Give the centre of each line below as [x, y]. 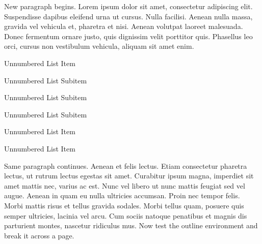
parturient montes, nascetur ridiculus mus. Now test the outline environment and [131, 225]
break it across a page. [39, 235]
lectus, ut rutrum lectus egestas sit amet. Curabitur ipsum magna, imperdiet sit [129, 176]
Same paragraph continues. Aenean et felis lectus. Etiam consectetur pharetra [126, 165]
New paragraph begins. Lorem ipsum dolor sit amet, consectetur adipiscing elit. [128, 6]
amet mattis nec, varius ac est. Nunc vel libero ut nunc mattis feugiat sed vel [125, 185]
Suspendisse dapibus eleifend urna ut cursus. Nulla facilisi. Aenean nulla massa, [128, 16]
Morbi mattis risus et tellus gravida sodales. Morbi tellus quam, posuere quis [124, 205]
